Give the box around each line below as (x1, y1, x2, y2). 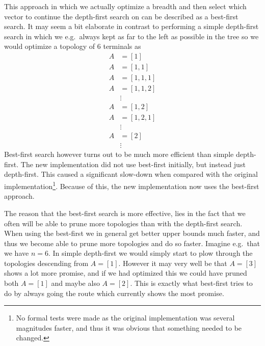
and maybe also (51, 278, 100, 288)
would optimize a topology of (4, 41, 95, 51)
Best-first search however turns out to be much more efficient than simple (4, 149, 234, 159)
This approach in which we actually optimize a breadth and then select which (4, 1, 247, 11)
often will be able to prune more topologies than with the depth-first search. (4, 218, 243, 228)
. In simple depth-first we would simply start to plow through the (48, 248, 253, 258)
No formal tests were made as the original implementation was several (16, 312, 235, 323)
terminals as (103, 41, 141, 51)
